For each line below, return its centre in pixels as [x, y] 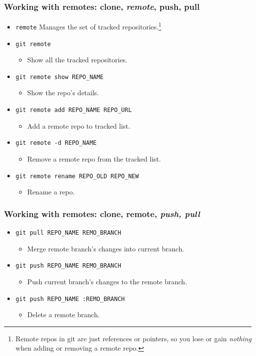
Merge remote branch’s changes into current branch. [106, 248]
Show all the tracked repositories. [77, 60]
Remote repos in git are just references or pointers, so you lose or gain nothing [133, 338]
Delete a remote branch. [63, 315]
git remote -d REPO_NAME [56, 143]
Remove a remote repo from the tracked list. [94, 158]
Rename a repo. [51, 192]
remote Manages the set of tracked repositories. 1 [88, 26]
